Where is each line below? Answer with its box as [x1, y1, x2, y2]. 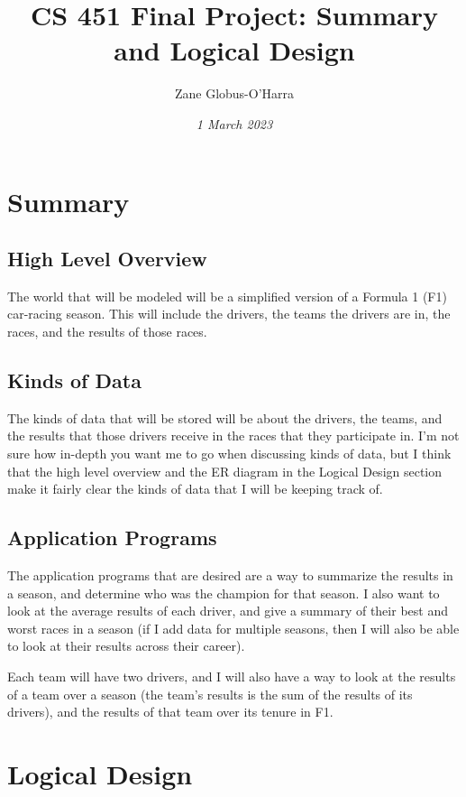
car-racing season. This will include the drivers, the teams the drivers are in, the [7, 304, 451, 323]
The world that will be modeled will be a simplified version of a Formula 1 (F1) [7, 286, 447, 305]
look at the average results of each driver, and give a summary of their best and [7, 601, 448, 620]
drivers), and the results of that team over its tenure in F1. [7, 702, 334, 721]
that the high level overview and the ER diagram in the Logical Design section [7, 461, 443, 480]
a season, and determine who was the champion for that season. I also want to [7, 583, 440, 602]
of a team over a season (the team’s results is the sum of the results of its [7, 684, 413, 703]
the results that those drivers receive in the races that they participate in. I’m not [7, 426, 460, 445]
